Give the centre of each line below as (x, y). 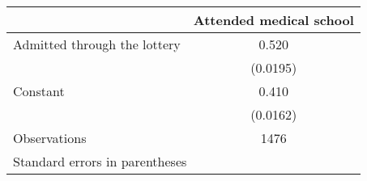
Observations (50, 138)
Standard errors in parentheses (100, 161)
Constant (39, 91)
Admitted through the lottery (97, 44)
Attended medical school (273, 20)
